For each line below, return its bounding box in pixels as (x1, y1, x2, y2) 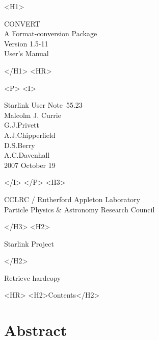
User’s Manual (4, 48, 49, 59)
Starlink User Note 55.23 (4, 100, 83, 110)
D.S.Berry (4, 139, 35, 150)
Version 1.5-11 (4, 38, 48, 48)
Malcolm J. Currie (4, 109, 61, 120)
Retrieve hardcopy (4, 272, 61, 283)
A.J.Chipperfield (4, 129, 56, 140)
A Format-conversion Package (4, 28, 97, 39)
